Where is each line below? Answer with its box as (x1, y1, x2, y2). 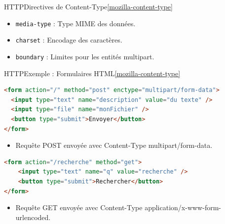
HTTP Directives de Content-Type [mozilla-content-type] (4, 1, 173, 11)
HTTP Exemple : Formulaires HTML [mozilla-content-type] (4, 68, 181, 78)
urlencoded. (15, 212, 51, 222)
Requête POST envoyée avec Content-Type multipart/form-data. (15, 140, 213, 150)
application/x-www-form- (145, 202, 221, 213)
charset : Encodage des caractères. (15, 35, 122, 45)
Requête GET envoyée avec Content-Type (15, 202, 143, 213)
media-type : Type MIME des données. (15, 18, 136, 28)
